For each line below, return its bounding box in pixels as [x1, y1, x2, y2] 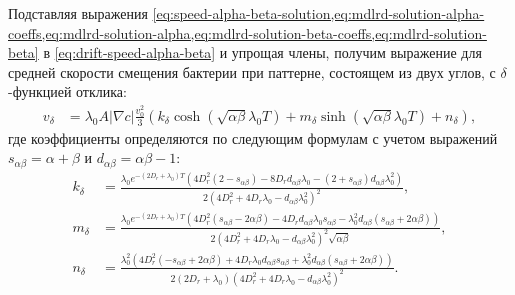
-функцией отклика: [8, 81, 127, 102]
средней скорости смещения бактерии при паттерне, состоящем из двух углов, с [8, 61, 496, 82]
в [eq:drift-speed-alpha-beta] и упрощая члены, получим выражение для [43, 42, 482, 63]
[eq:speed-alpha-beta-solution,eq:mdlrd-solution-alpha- [152, 3, 485, 23]
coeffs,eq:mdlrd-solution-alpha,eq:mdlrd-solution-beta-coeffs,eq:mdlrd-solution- [8, 22, 487, 43]
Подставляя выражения [8, 3, 148, 23]
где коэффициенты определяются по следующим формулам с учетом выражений [8, 127, 498, 148]
